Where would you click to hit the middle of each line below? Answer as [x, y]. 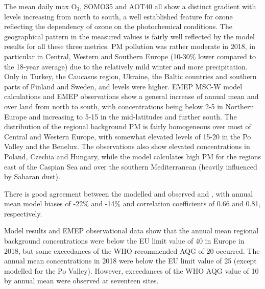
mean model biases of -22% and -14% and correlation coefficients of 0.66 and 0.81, [132, 203]
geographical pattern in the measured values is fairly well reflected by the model [129, 36]
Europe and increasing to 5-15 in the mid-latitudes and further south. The [121, 116]
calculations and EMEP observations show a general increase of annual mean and [131, 96]
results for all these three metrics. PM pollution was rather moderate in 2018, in [130, 46]
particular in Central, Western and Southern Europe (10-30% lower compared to [130, 56]
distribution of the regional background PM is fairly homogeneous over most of [128, 126]
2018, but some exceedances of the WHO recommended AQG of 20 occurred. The [132, 250]
